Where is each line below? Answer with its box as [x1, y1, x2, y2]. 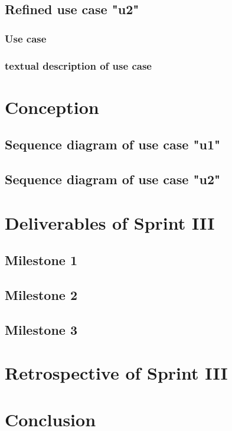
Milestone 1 [5, 251, 77, 269]
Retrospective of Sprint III [5, 361, 228, 385]
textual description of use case [5, 58, 152, 73]
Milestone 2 [5, 285, 77, 303]
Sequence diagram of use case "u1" [5, 135, 221, 154]
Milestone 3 [5, 320, 77, 338]
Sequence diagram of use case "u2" [5, 170, 221, 188]
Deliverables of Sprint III [5, 210, 215, 234]
